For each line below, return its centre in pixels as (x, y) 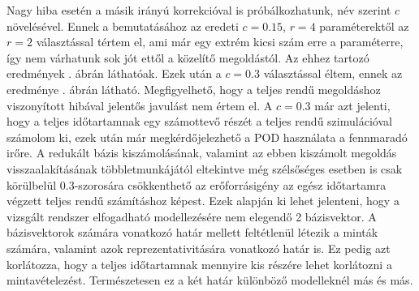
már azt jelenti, (352, 105)
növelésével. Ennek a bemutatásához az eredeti (123, 26)
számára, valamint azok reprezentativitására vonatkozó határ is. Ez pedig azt (199, 248)
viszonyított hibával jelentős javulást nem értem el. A (140, 105)
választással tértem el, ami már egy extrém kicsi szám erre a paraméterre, (220, 42)
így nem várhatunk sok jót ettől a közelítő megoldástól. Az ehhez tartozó (188, 57)
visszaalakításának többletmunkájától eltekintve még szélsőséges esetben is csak (205, 168)
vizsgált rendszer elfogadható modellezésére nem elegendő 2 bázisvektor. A (192, 216)
